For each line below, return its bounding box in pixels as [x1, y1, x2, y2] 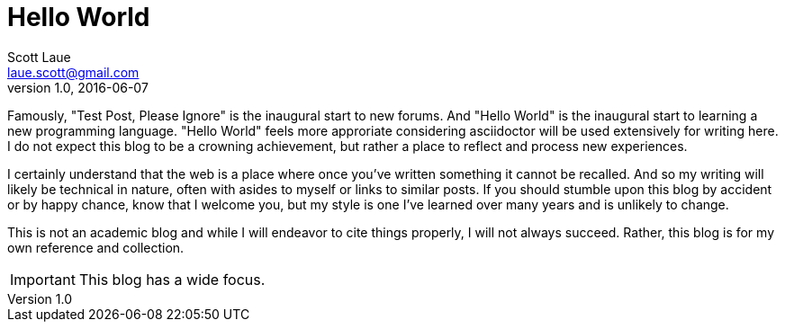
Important [10, 270, 76, 289]
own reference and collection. [7, 239, 185, 255]
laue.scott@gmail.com [7, 64, 140, 80]
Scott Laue [7, 49, 71, 65]
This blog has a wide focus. [78, 270, 266, 289]
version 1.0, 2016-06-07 [7, 79, 149, 95]
